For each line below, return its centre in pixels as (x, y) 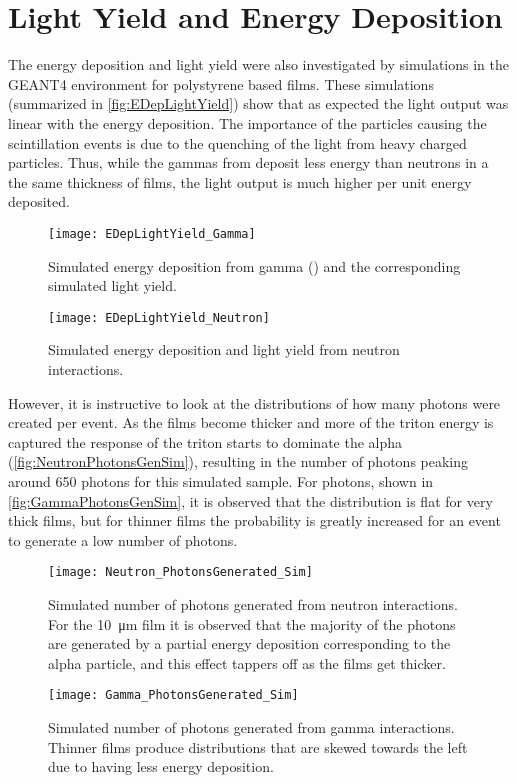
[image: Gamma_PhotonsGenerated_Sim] (173, 695)
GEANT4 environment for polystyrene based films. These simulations (221, 83)
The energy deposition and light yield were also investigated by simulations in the (258, 64)
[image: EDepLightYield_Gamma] (152, 233)
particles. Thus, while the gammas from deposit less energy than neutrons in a (248, 162)
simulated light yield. (112, 285)
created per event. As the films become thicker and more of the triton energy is (251, 422)
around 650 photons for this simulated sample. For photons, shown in (221, 480)
